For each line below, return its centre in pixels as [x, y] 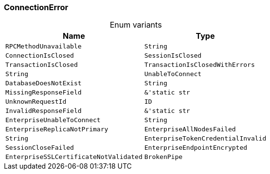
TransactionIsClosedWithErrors [199, 65]
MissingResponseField [44, 93]
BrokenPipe [163, 157]
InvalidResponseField [44, 111]
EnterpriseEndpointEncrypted [196, 148]
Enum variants [136, 25]
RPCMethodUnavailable [44, 47]
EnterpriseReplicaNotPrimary [57, 129]
